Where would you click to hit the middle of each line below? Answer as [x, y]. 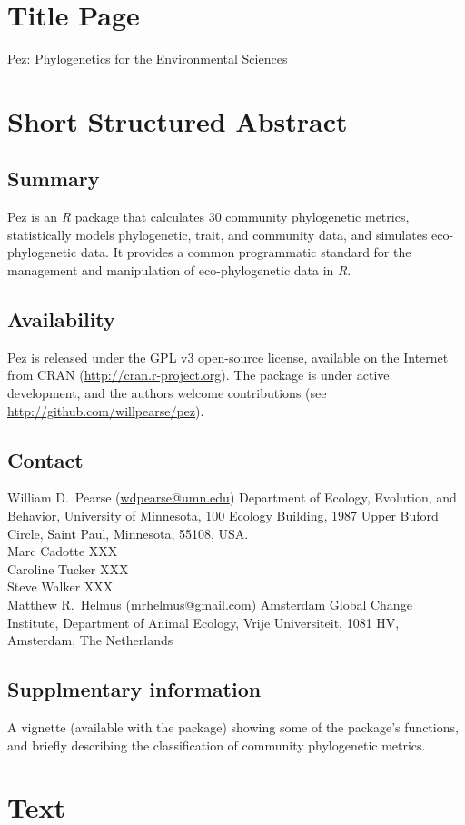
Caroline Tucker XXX [68, 568]
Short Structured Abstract [178, 120]
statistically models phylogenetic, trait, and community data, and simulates [218, 234]
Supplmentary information [134, 689]
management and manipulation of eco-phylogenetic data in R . [179, 270]
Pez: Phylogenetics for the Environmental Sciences [148, 59]
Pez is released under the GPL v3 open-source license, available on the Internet [228, 357]
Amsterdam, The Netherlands [90, 640]
